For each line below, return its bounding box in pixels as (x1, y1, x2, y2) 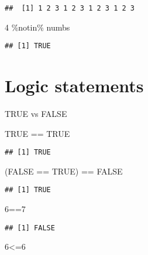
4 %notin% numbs (5, 21, 70, 33)
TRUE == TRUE (5, 127, 70, 139)
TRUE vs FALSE (5, 108, 67, 120)
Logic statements (5, 73, 144, 98)
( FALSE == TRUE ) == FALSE (5, 165, 123, 177)
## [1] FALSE (5, 223, 55, 232)
